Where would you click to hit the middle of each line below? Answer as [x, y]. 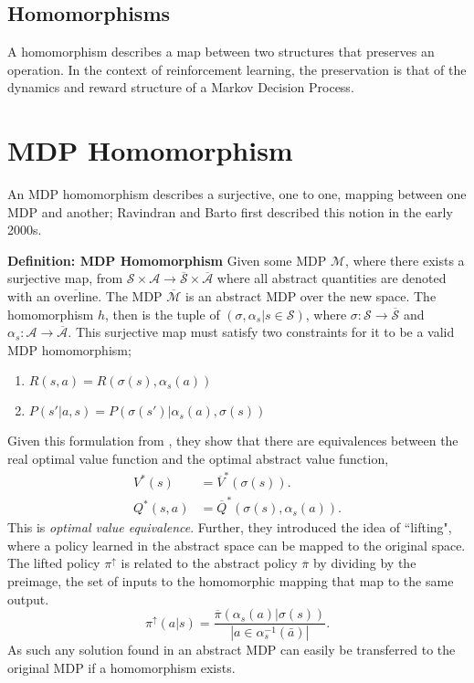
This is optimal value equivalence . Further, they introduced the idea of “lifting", [230, 527]
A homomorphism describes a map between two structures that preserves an [221, 52]
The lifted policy [54, 563]
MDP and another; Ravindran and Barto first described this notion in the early [230, 211]
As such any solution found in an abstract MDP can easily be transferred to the [232, 650]
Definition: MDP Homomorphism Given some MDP [167, 260]
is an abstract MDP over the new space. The [311, 296]
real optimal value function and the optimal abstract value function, [198, 459]
